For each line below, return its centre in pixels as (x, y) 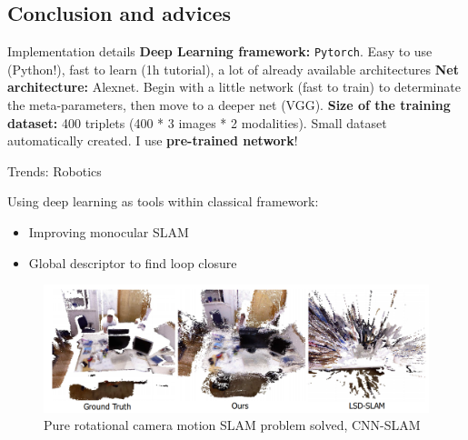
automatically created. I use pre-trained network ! (153, 140)
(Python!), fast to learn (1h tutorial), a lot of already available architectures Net (233, 69)
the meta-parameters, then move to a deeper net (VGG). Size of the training (229, 105)
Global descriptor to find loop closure (133, 262)
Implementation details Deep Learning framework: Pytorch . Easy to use (220, 51)
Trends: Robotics (55, 170)
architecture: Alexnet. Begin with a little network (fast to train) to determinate (234, 87)
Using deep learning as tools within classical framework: (163, 201)
